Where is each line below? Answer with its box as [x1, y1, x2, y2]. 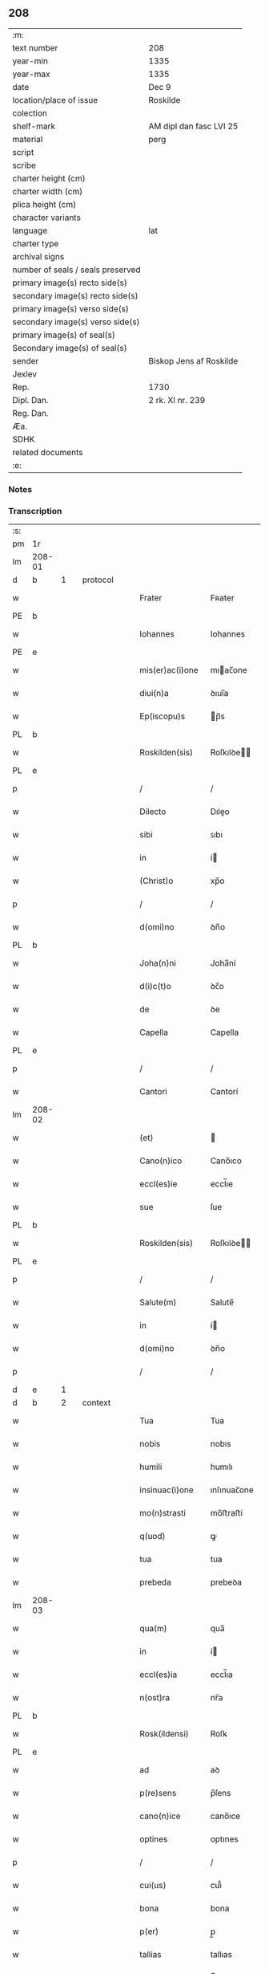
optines [139, 1834, 168, 1845]
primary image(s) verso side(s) [12, 303, 130, 314]
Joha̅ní [210, 958, 236, 969]
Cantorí [210, 1086, 239, 1097]
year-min [12, 55, 48, 67]
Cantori [139, 1086, 168, 1097]
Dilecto [139, 806, 167, 817]
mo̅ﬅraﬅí [210, 1508, 243, 1519]
